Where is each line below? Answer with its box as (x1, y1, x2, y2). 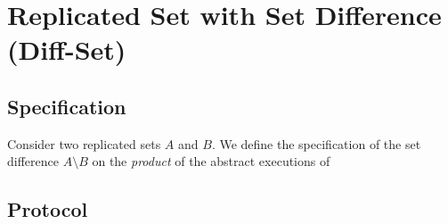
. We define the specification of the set (211, 134, 421, 153)
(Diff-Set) (7, 31, 126, 68)
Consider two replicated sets (7, 134, 161, 153)
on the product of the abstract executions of (92, 152, 330, 170)
